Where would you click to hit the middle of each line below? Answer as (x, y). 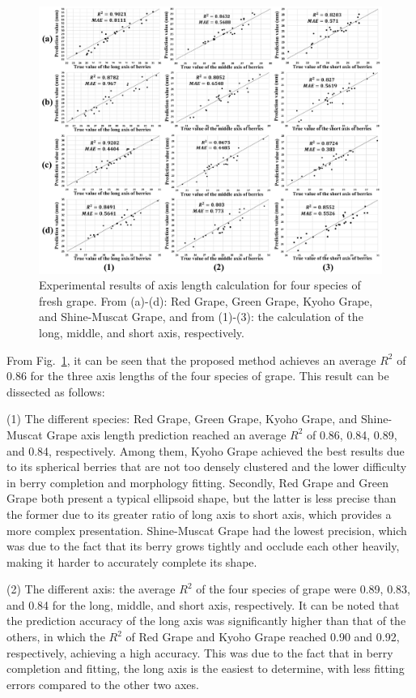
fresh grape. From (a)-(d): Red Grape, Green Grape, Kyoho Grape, (206, 300)
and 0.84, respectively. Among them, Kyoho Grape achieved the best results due (206, 450)
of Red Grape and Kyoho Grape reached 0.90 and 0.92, (263, 637)
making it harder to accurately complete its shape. (132, 561)
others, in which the (56, 637)
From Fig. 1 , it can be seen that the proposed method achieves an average (191, 360)
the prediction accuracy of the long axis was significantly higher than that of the (206, 621)
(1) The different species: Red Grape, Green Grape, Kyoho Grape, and (182, 419)
